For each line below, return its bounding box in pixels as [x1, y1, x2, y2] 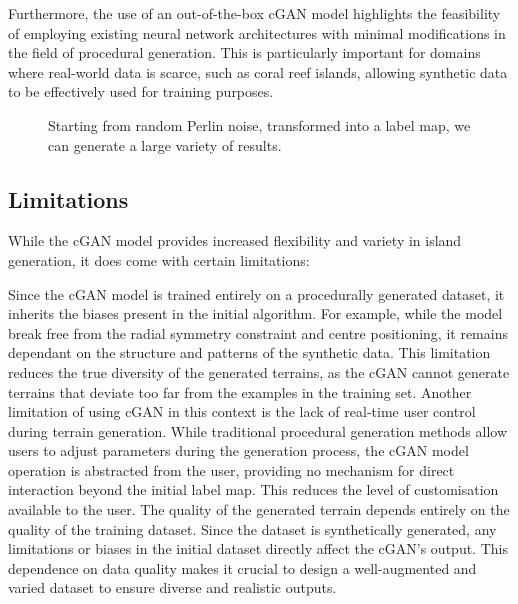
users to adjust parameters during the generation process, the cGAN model [8, 440, 469, 461]
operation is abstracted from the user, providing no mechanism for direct [8, 459, 455, 480]
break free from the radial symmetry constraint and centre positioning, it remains [8, 322, 508, 343]
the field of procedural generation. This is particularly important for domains [8, 42, 481, 63]
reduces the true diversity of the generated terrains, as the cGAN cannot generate [8, 361, 510, 382]
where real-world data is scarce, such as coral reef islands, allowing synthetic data [8, 61, 508, 82]
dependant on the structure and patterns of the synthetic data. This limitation [8, 342, 491, 363]
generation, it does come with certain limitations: [8, 249, 310, 270]
